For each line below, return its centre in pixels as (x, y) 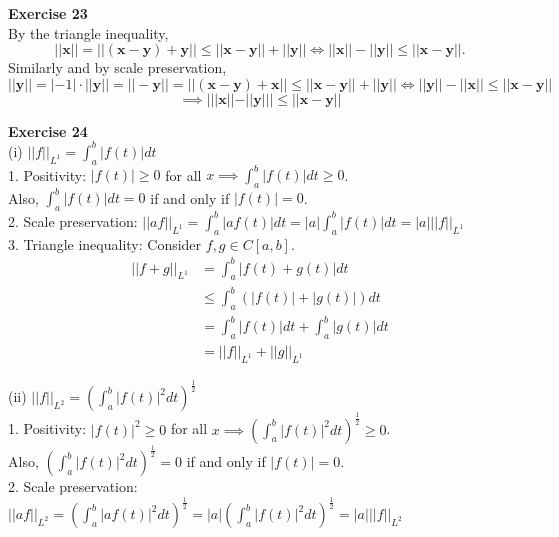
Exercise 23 (48, 13)
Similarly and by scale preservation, (117, 67)
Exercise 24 (48, 130)
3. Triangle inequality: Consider (105, 243)
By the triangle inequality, (88, 32)
